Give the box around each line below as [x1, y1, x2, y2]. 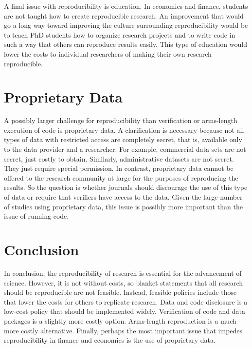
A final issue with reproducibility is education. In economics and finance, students [4, 1, 248, 11]
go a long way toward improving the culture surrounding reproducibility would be [4, 20, 248, 30]
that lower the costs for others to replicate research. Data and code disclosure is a [4, 296, 248, 307]
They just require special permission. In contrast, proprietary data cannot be [4, 163, 234, 173]
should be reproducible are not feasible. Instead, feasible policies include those [4, 287, 237, 297]
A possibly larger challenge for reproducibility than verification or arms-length [4, 115, 237, 125]
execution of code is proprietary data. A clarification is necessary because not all [4, 124, 244, 135]
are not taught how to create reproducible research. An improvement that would [4, 10, 244, 20]
